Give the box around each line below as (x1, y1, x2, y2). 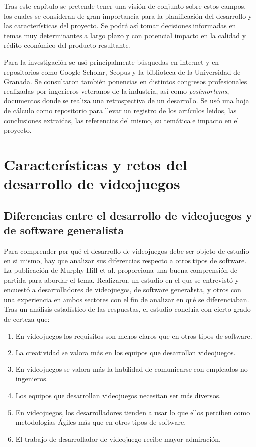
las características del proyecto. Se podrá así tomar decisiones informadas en (4, 20, 236, 31)
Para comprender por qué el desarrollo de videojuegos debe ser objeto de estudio (4, 245, 249, 256)
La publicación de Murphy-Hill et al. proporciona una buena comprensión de (4, 265, 237, 275)
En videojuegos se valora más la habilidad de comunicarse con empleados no (15, 363, 248, 374)
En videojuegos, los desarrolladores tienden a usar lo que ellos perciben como (15, 407, 250, 417)
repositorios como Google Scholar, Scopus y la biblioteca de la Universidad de (4, 66, 241, 77)
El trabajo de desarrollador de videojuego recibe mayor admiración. (15, 433, 221, 444)
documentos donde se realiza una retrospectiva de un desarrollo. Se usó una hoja (4, 95, 249, 106)
